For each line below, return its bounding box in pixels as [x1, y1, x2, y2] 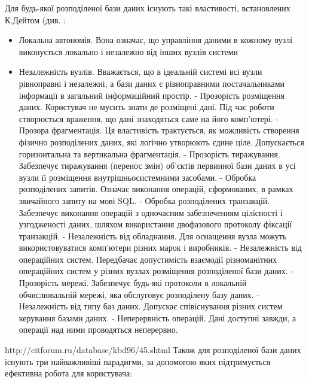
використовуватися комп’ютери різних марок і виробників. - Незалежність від [19, 241, 302, 254]
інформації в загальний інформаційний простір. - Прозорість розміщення [19, 89, 285, 101]
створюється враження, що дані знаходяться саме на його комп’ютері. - [19, 112, 279, 124]
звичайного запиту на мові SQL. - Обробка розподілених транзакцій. [19, 194, 270, 206]
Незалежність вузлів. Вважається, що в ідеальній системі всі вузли [19, 65, 262, 78]
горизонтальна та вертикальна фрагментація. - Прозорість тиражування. [19, 147, 280, 160]
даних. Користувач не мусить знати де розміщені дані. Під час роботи [19, 101, 274, 113]
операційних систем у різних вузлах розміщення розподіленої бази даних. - [19, 265, 293, 277]
